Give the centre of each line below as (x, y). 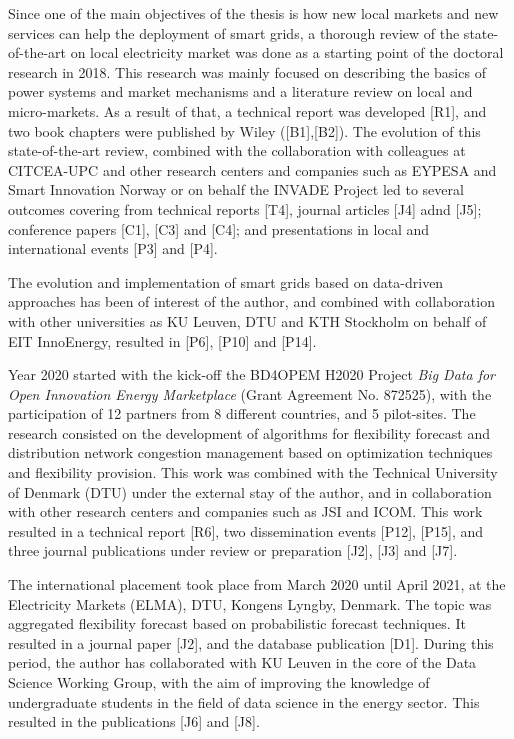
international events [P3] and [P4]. (113, 248)
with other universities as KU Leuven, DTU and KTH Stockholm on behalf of (247, 320)
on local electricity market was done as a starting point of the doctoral (287, 52)
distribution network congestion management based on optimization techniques (250, 452)
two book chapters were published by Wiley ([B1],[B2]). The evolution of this (244, 130)
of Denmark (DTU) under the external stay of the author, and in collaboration (250, 491)
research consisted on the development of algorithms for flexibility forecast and (249, 432)
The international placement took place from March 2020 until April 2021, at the (257, 584)
